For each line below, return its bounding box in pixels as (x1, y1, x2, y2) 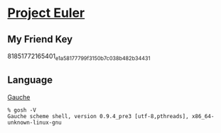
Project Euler (7, 5, 85, 21)
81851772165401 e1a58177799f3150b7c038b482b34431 (7, 52, 151, 62)
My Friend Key (7, 33, 73, 45)
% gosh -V (7, 106, 37, 114)
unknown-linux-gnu (7, 119, 62, 126)
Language (7, 74, 53, 86)
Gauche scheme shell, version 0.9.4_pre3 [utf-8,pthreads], (7, 112, 190, 120)
